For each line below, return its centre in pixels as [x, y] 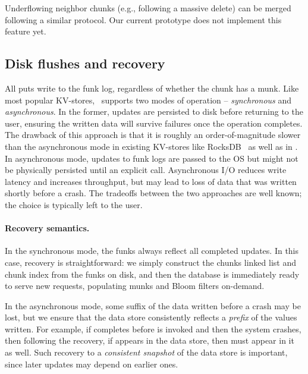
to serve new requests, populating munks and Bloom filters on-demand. [135, 286]
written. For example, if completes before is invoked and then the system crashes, [153, 329]
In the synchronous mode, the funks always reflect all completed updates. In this [152, 251]
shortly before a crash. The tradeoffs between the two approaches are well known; [153, 193]
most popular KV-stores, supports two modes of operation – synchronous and [148, 100]
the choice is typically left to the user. [74, 204]
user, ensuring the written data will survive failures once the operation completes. [154, 123]
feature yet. [26, 31]
